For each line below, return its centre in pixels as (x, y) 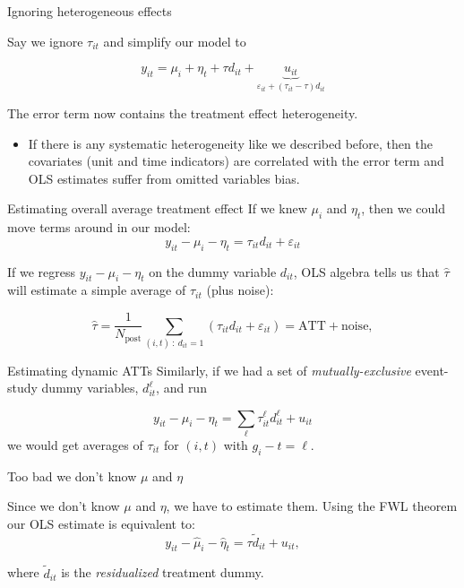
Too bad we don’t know (72, 476)
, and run (181, 388)
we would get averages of (75, 444)
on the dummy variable (213, 271)
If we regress (42, 271)
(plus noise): (240, 290)
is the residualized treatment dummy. (163, 572)
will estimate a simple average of (97, 290)
